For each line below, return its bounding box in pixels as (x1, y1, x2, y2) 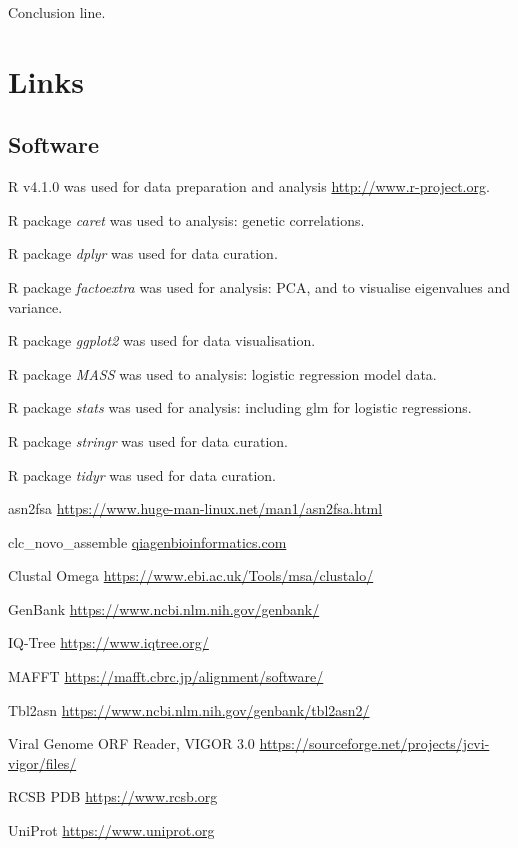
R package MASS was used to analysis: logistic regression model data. (8, 363, 437, 384)
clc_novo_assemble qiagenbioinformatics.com (8, 531, 287, 552)
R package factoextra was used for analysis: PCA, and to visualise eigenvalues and (8, 276, 511, 297)
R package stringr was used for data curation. (8, 430, 288, 451)
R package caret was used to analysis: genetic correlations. (8, 209, 365, 230)
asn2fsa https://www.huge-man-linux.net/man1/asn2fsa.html (8, 498, 383, 519)
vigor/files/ (8, 752, 77, 773)
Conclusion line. (8, 2, 106, 22)
